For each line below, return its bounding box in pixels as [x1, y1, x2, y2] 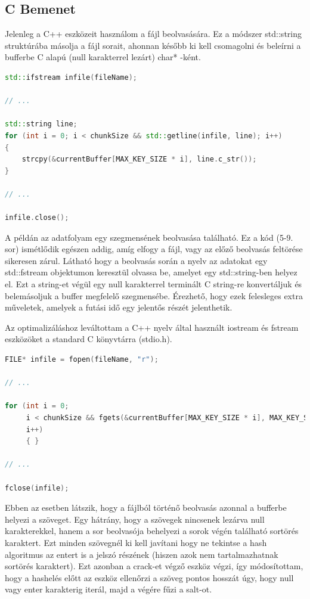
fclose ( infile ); [5, 483, 69, 492]
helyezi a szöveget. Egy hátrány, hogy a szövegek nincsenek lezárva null [5, 513, 265, 525]
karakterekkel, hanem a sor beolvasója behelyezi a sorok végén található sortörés [5, 524, 299, 537]
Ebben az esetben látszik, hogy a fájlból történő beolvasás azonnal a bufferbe [5, 501, 287, 514]
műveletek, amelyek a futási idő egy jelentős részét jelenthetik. [5, 301, 232, 314]
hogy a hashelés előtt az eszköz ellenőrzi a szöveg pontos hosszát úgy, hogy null [5, 571, 294, 584]
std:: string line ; [5, 120, 77, 129]
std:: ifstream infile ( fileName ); [5, 73, 137, 82]
